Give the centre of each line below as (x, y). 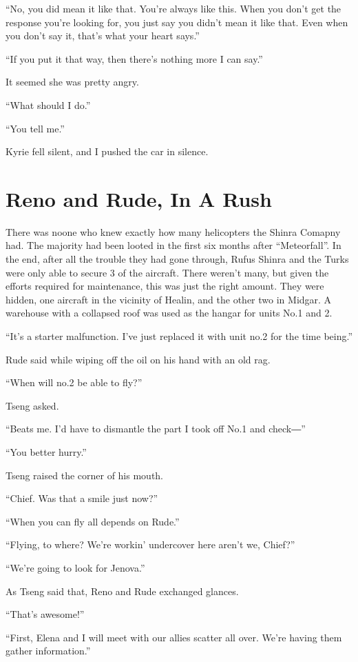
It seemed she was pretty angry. (72, 82)
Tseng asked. (32, 405)
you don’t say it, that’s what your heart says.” (103, 36)
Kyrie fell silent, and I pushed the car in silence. (107, 151)
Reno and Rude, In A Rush (139, 198)
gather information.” (48, 651)
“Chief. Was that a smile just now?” (82, 498)
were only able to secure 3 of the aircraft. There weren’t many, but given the (167, 272)
